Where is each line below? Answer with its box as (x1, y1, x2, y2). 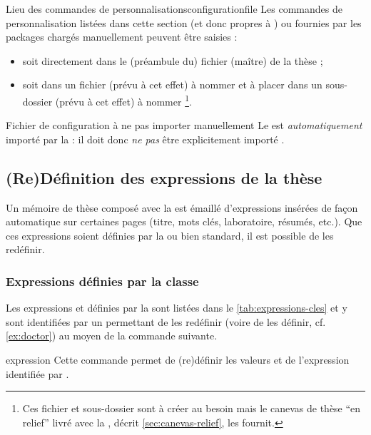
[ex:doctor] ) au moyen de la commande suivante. (6, 328, 218, 343)
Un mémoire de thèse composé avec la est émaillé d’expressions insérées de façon (6, 200, 358, 215)
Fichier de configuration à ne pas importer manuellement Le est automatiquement (6, 118, 362, 133)
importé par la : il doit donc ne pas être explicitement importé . (6, 131, 285, 146)
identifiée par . (6, 366, 69, 381)
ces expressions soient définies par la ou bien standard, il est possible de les (6, 227, 334, 242)
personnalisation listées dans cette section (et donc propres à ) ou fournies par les (6, 15, 362, 30)
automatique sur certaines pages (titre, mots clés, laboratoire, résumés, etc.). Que (6, 214, 362, 229)
